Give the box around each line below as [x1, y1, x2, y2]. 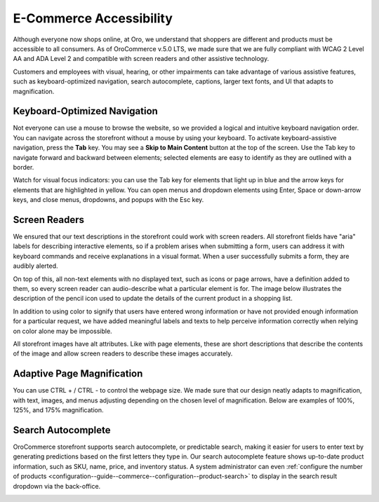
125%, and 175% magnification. [13, 406, 104, 414]
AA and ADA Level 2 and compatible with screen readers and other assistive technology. [13, 55, 270, 63]
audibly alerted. [13, 262, 59, 270]
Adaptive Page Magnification [13, 368, 143, 380]
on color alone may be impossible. [13, 327, 112, 335]
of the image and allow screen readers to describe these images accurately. [13, 349, 233, 358]
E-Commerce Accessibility [13, 11, 173, 26]
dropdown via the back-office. [13, 482, 101, 490]
